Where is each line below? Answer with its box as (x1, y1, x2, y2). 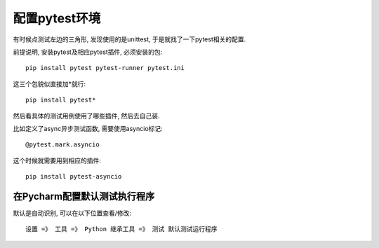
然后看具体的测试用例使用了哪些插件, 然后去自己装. (13, 111, 161, 120)
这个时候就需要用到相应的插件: (13, 156, 102, 165)
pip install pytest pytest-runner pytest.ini (25, 64, 185, 72)
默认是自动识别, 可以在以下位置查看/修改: (13, 209, 132, 217)
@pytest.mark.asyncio (25, 141, 100, 149)
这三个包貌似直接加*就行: (13, 79, 86, 88)
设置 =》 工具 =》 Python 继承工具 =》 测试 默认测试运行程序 (25, 225, 218, 233)
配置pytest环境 (13, 11, 101, 26)
